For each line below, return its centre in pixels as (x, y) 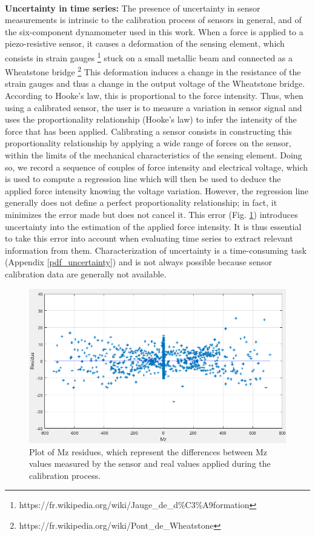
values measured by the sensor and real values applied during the (150, 463)
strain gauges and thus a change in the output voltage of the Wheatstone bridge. (155, 83)
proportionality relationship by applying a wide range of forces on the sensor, (148, 143)
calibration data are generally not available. (86, 273)
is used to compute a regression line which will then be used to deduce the (143, 179)
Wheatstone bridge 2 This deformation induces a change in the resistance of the (153, 71)
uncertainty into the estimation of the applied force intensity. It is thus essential (153, 226)
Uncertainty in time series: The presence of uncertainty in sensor (133, 8)
